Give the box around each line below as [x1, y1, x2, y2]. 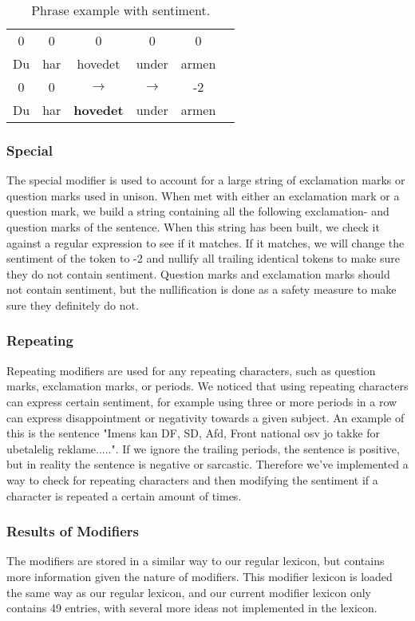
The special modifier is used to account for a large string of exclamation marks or [6, 172, 405, 188]
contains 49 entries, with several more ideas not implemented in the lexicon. [6, 599, 377, 616]
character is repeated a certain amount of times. [6, 487, 242, 504]
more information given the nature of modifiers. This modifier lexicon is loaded [6, 568, 393, 584]
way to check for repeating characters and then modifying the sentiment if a [6, 471, 378, 488]
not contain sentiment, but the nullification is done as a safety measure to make [6, 281, 397, 298]
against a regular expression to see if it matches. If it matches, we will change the [6, 234, 405, 251]
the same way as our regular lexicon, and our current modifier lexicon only [6, 583, 371, 600]
